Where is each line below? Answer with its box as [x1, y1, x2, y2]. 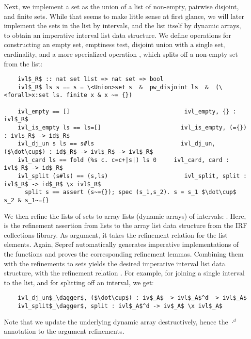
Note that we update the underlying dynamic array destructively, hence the [4, 316, 228, 326]
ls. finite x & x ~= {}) [52, 92, 132, 99]
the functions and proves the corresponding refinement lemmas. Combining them [4, 249, 244, 259]
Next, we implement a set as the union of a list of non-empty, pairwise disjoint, [4, 1, 239, 11]
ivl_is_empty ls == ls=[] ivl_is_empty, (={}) [17, 124, 247, 131]
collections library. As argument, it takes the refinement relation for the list [4, 229, 228, 240]
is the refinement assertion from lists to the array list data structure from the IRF [4, 220, 248, 230]
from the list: [4, 58, 43, 68]
